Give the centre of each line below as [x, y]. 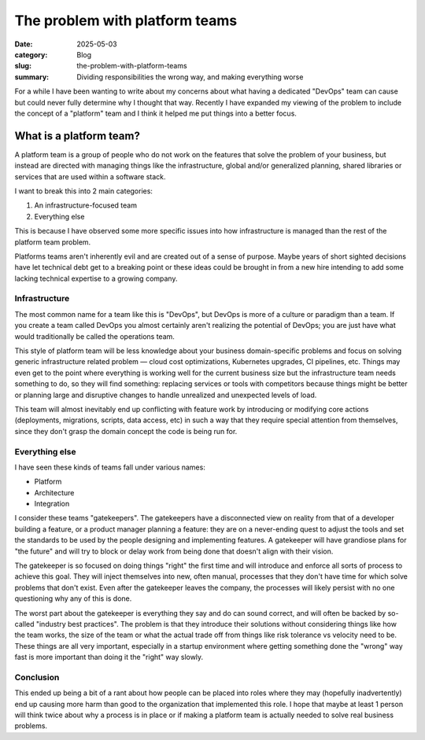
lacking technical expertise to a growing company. [96, 278]
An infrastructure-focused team [86, 205]
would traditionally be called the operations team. [94, 336]
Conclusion [37, 677]
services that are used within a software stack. [90, 176]
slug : [23, 66]
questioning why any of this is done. [73, 598]
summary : [32, 77]
